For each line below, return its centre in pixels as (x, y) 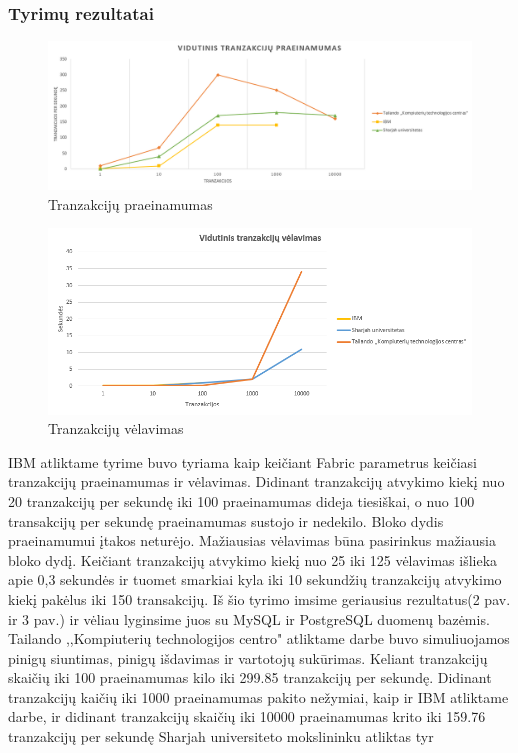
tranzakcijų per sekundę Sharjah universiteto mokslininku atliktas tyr (221, 736)
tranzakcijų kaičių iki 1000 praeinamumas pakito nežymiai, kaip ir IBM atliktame (258, 696)
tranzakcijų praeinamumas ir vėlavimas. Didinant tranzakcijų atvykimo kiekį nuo (256, 481)
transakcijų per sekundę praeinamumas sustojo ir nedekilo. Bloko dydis (226, 520)
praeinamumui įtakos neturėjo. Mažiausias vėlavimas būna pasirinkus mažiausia (252, 540)
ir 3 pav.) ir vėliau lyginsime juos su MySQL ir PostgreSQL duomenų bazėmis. (249, 618)
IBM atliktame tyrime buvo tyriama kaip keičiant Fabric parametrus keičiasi (242, 461)
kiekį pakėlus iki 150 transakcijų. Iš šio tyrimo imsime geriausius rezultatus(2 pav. (259, 598)
